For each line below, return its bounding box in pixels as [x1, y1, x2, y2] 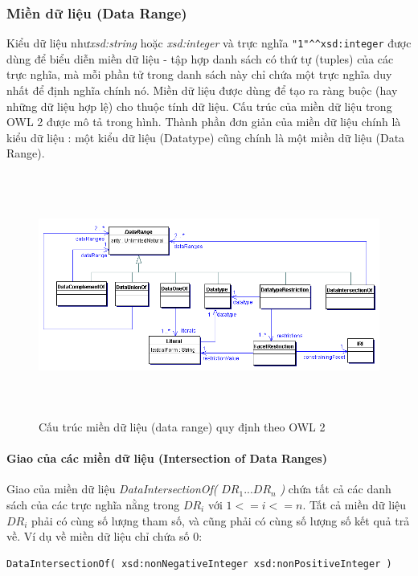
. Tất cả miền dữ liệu [302, 496, 407, 513]
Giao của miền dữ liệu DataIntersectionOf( [6, 480, 218, 497]
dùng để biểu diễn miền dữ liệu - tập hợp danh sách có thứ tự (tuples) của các [6, 50, 394, 67]
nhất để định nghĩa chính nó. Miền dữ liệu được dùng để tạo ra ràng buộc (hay [6, 82, 398, 99]
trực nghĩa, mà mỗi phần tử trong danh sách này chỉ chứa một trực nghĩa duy [6, 66, 392, 83]
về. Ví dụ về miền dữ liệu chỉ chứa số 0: [6, 528, 203, 545]
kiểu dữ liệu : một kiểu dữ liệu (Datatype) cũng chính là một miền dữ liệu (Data [6, 129, 405, 145]
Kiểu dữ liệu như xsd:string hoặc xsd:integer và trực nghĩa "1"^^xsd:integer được [6, 35, 412, 51]
